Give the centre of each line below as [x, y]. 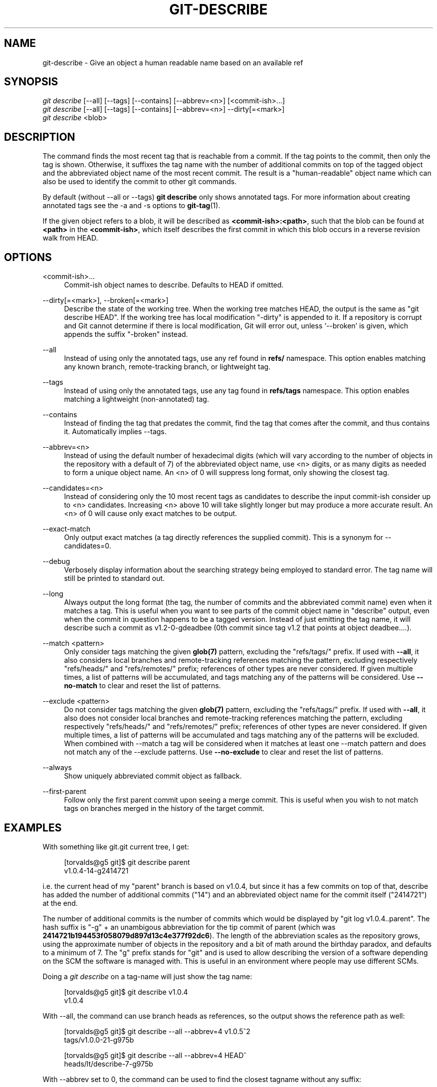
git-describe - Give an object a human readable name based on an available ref [173, 62]
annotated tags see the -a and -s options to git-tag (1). [131, 206]
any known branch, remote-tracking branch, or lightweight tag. [167, 367]
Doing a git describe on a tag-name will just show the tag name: [147, 976]
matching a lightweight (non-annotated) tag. [136, 399]
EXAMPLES [33, 827]
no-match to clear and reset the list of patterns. [142, 686]
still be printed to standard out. [114, 578]
